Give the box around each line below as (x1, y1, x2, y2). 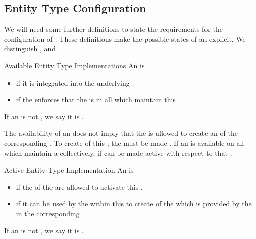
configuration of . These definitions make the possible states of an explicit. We (4, 33, 246, 44)
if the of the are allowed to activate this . (16, 181, 143, 192)
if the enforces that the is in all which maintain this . (16, 94, 180, 105)
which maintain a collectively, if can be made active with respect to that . (4, 147, 232, 158)
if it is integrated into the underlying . (16, 77, 134, 88)
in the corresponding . (16, 208, 84, 218)
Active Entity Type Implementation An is (4, 165, 134, 175)
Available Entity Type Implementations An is (4, 60, 145, 70)
